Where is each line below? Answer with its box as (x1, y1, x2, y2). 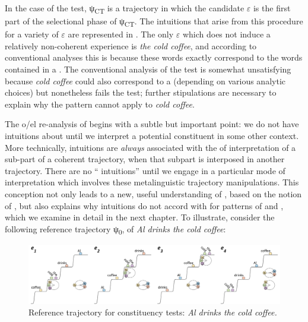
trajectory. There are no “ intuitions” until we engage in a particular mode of (5, 164, 285, 176)
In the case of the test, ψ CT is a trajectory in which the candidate (5, 2, 245, 15)
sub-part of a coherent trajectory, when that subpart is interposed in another (5, 153, 285, 165)
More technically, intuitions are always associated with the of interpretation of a (5, 141, 296, 153)
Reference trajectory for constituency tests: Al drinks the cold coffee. (28, 306, 277, 318)
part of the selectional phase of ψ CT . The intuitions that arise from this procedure (5, 15, 303, 29)
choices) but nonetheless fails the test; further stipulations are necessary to (5, 86, 277, 99)
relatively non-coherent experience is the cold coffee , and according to (5, 39, 257, 52)
